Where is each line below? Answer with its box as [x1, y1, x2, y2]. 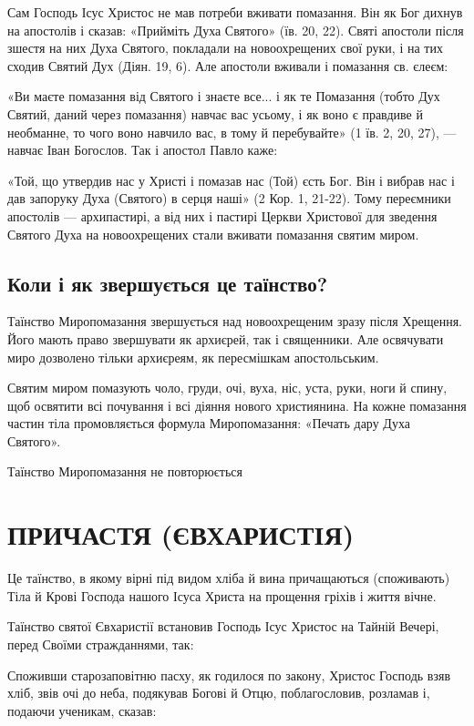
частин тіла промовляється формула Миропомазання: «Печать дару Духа [7, 414, 410, 433]
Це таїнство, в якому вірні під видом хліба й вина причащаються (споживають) [7, 568, 450, 588]
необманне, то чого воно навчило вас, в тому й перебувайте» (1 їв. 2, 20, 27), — [7, 122, 457, 141]
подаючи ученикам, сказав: [7, 700, 157, 720]
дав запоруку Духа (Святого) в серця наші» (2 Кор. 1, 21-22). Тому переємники [7, 189, 451, 208]
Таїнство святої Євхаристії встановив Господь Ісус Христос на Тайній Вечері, [7, 617, 439, 636]
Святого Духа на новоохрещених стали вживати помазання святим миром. [7, 224, 419, 243]
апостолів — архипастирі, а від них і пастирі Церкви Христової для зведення [7, 206, 438, 225]
